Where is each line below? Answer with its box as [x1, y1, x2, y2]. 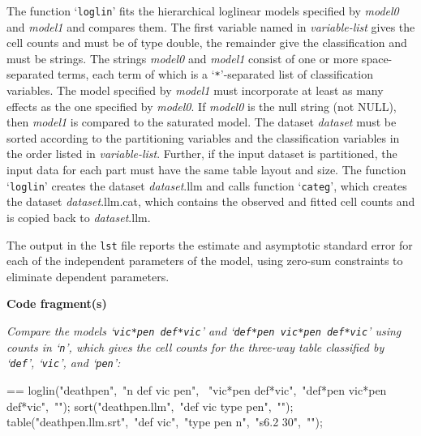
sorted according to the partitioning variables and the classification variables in [6, 129, 400, 146]
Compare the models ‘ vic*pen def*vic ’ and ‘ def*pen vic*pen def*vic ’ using [6, 322, 402, 339]
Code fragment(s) [6, 295, 107, 312]
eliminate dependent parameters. [6, 267, 170, 284]
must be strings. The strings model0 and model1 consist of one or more [6, 49, 359, 66]
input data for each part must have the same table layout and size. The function [6, 161, 406, 178]
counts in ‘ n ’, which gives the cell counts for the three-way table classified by [6, 338, 384, 355]
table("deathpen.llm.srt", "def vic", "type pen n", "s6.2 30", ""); [6, 413, 323, 430]
